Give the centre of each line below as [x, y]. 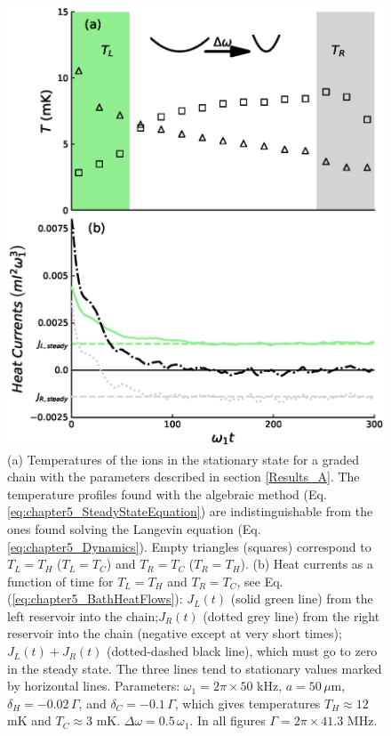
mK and [29, 720]
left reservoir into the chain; [83, 615]
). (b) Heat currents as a [307, 564]
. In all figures [227, 720]
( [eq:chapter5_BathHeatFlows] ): [95, 599]
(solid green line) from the [302, 599]
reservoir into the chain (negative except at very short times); [175, 633]
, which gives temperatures [247, 703]
